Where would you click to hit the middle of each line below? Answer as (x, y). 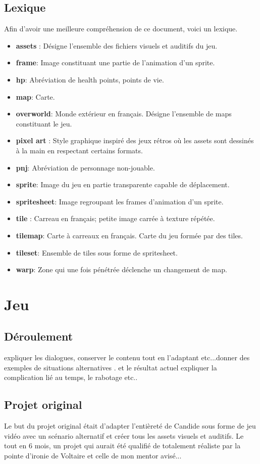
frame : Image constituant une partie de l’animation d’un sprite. (115, 62)
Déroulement (39, 336)
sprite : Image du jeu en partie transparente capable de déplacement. (123, 184)
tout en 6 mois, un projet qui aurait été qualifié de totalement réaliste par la (122, 446)
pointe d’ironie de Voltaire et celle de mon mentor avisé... (93, 456)
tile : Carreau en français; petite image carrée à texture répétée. (115, 218)
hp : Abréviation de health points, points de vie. (90, 79)
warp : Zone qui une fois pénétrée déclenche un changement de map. (121, 269)
